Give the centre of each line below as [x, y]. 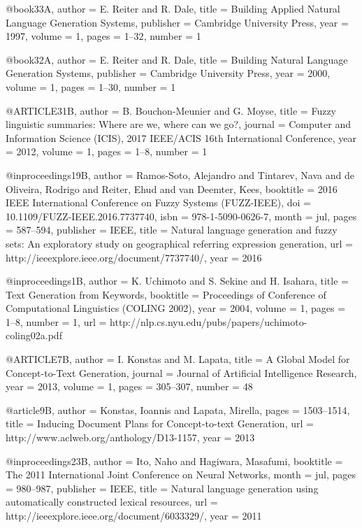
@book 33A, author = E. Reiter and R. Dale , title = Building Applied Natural [173, 8]
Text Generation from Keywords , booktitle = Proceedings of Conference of [166, 294]
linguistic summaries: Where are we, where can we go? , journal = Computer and [178, 124]
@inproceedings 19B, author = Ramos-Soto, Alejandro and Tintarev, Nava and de [180, 174]
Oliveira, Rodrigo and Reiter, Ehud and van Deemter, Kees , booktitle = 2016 [172, 188]
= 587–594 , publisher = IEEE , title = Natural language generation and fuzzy [172, 230]
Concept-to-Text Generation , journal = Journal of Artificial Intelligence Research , [181, 372]
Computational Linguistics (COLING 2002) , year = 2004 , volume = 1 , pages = [176, 308]
